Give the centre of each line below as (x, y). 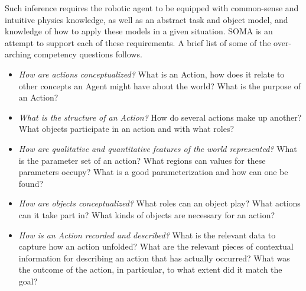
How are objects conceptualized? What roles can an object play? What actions (159, 203)
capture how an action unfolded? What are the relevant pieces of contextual (156, 246)
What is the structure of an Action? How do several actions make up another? (160, 117)
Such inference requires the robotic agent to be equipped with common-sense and (152, 8)
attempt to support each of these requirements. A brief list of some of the (138, 42)
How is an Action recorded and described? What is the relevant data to (147, 235)
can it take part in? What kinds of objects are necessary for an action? (147, 214)
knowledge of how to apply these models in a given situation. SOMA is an (139, 31)
